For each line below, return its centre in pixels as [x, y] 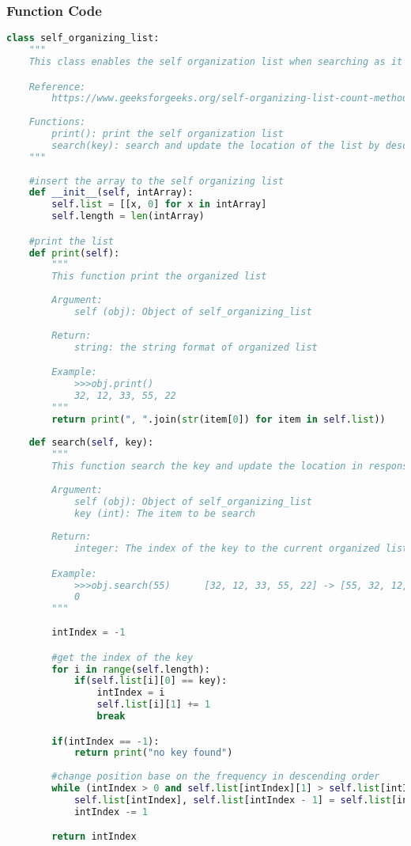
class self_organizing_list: [83, 38]
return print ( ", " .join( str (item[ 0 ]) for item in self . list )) [219, 419]
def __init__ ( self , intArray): [111, 193]
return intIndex [94, 837]
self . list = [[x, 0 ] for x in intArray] [159, 205]
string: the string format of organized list [196, 347]
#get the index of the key [123, 657]
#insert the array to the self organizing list [156, 181]
